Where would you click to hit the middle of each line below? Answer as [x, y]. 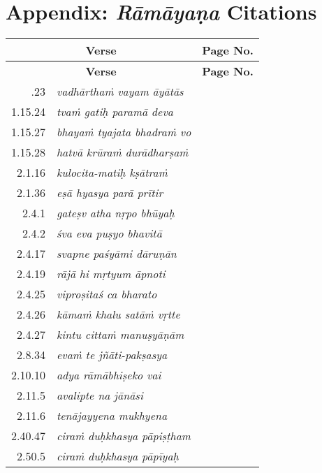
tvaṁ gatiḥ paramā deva [115, 112]
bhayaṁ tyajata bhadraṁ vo [124, 132]
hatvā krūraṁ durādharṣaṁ [122, 152]
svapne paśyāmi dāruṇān [116, 254]
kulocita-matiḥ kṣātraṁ [112, 173]
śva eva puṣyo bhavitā [109, 233]
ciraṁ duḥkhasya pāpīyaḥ [117, 456]
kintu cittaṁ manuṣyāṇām [120, 335]
